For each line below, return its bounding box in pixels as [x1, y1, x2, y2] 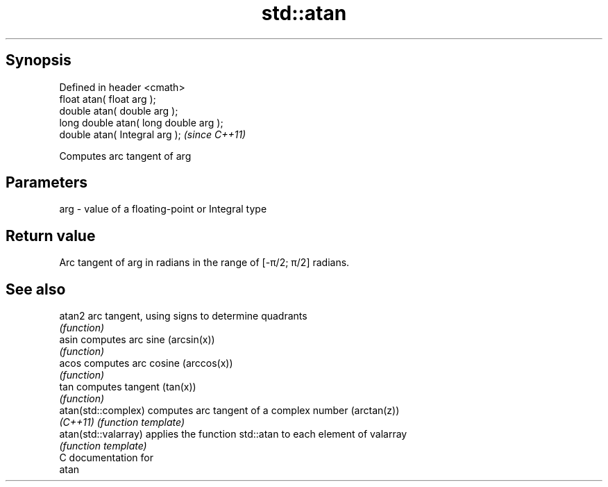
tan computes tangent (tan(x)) [59, 381, 196, 393]
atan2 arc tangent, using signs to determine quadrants [59, 310, 307, 322]
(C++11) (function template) [59, 416, 185, 429]
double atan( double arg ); [59, 104, 178, 117]
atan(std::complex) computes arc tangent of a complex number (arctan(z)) [59, 404, 400, 417]
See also [6, 280, 66, 298]
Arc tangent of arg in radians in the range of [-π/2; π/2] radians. [59, 256, 350, 269]
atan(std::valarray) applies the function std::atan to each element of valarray [59, 428, 407, 440]
